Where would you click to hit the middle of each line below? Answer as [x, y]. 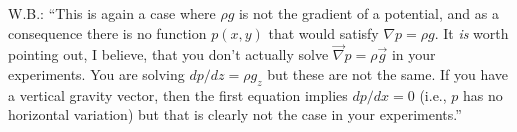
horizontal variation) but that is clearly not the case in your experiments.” [235, 114]
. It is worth [471, 32]
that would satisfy [323, 32]
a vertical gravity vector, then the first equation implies [178, 94]
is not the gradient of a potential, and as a [368, 13]
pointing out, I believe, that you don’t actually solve [168, 54]
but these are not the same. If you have [388, 74]
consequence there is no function [107, 32]
